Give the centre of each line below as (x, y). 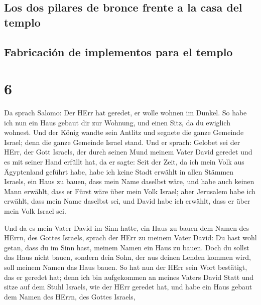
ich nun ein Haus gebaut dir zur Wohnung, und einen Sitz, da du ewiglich (117, 122)
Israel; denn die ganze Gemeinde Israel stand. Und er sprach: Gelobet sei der (122, 142)
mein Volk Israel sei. (35, 211)
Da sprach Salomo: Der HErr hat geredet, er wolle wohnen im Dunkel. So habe (125, 113)
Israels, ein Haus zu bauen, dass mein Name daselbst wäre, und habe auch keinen (129, 181)
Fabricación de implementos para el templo (118, 51)
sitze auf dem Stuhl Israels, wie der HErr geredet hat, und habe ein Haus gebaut (128, 287)
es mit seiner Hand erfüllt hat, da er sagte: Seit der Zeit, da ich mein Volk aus (124, 162)
